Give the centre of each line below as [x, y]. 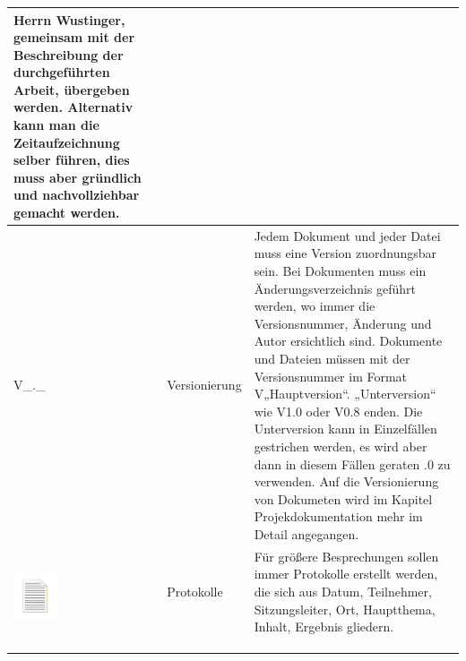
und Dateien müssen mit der [332, 359]
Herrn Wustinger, [69, 19]
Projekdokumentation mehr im [338, 516]
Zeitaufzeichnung [67, 142]
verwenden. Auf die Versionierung [346, 481]
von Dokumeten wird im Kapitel [343, 498]
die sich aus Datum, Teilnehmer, [343, 591]
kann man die [56, 125]
